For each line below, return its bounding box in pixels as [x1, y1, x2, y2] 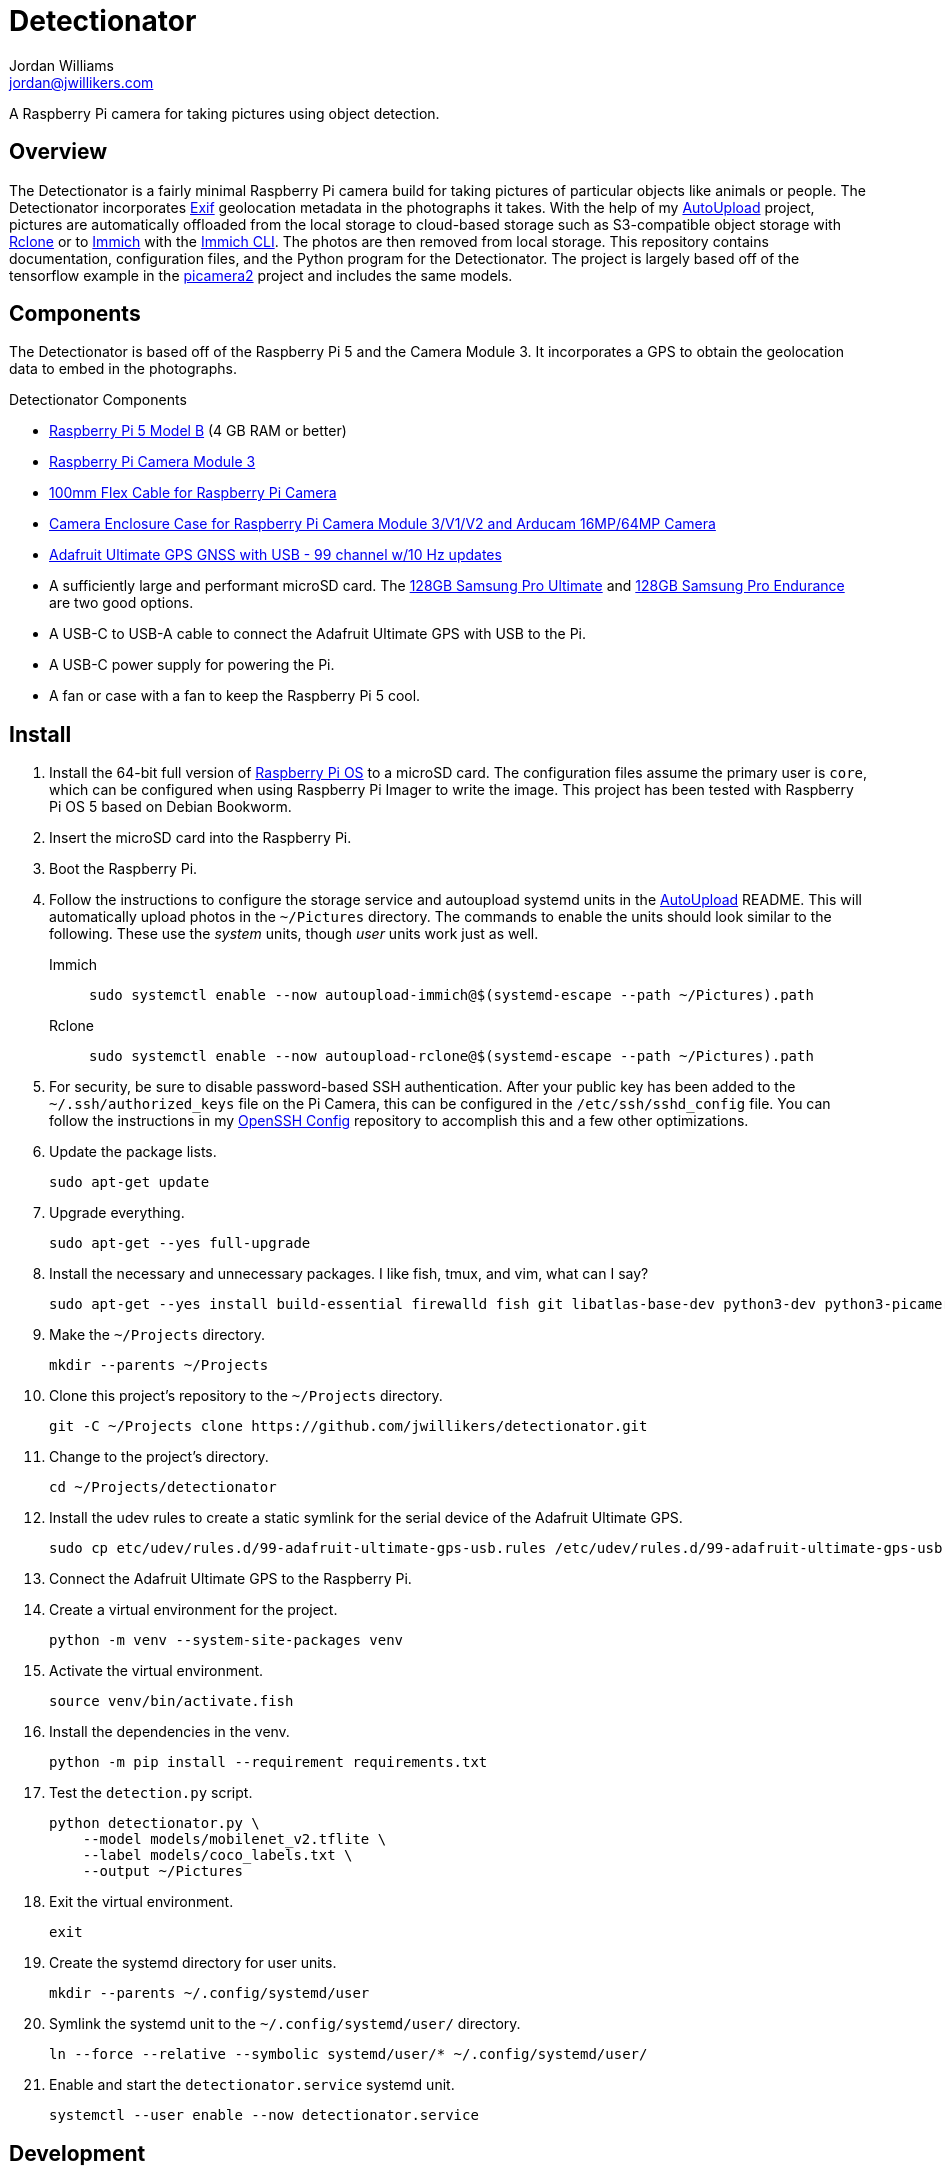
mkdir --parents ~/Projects [49, 1357, 269, 1374]
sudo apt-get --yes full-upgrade [49, 1235, 311, 1252]
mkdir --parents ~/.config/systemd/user [49, 1985, 370, 2002]
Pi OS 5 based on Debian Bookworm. [49, 798, 292, 816]
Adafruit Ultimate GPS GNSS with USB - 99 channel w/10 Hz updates [49, 546, 502, 564]
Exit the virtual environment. [49, 1893, 234, 1911]
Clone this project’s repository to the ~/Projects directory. [49, 1387, 443, 1405]
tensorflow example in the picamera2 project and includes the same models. [9, 266, 513, 284]
